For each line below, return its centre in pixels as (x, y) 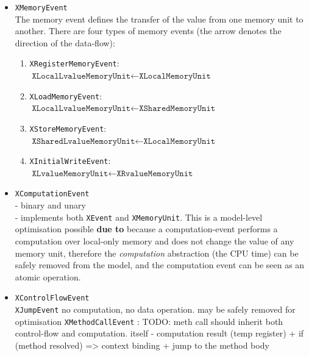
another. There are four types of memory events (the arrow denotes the (148, 31)
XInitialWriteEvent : (70, 161)
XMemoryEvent (41, 8)
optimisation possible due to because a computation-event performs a (146, 229)
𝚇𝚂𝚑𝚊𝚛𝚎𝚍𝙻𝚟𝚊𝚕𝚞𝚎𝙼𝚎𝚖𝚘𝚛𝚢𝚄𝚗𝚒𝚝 (83, 141)
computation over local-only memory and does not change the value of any (154, 240)
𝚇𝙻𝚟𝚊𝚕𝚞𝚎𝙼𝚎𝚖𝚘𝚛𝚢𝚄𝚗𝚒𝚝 (70, 173)
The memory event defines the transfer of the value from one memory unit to (159, 19)
